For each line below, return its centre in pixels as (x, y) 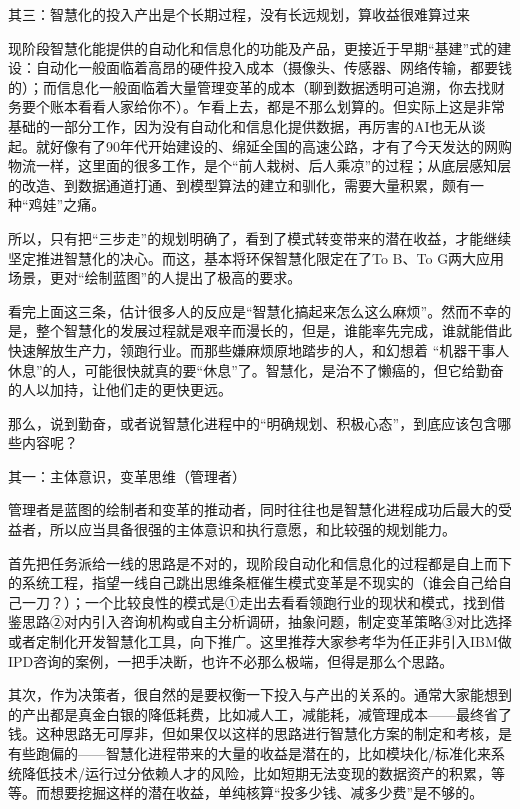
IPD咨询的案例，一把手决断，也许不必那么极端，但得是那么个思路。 (231, 660)
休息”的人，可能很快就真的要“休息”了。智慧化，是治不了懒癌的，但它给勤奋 (256, 369)
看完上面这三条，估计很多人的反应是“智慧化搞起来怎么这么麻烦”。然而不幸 (253, 310)
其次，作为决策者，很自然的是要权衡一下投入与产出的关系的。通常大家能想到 (260, 694)
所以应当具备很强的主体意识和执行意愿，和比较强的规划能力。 (252, 529)
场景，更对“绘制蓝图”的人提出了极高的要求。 (155, 277)
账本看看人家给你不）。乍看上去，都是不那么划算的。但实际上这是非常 (277, 106)
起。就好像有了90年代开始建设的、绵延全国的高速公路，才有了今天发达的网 (253, 145)
